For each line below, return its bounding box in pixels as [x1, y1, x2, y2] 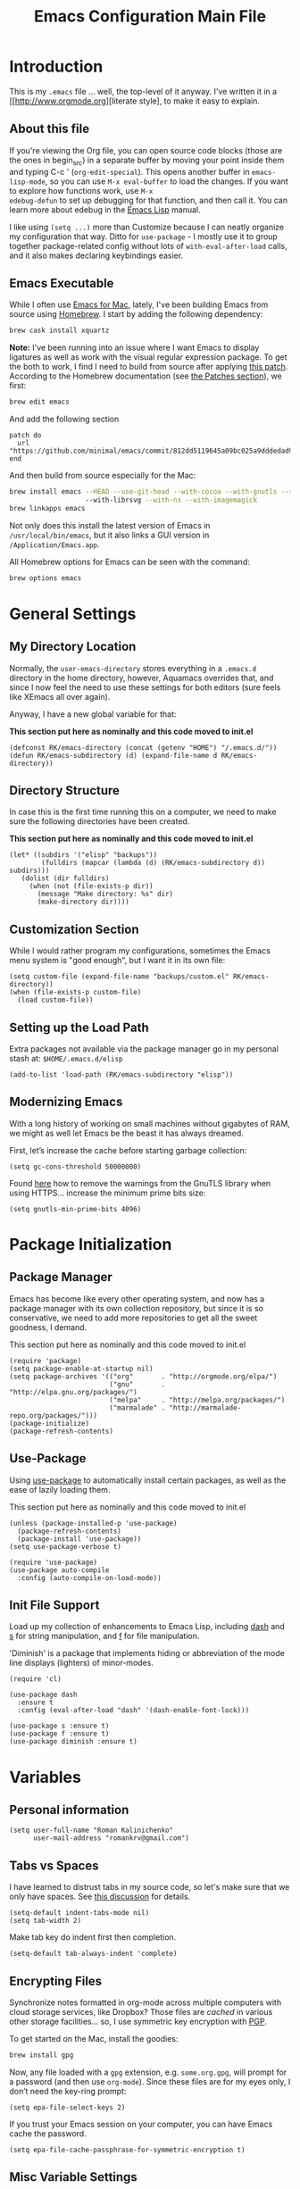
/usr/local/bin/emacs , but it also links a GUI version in [9, 529, 210, 540]
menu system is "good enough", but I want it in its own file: [9, 955, 226, 966]
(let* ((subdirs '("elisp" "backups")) [9, 851, 158, 860]
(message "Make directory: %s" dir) [37, 890, 174, 899]
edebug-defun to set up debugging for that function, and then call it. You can [9, 195, 288, 205]
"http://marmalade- [169, 1403, 242, 1412]
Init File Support [9, 1598, 100, 1613]
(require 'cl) [9, 1675, 62, 1684]
